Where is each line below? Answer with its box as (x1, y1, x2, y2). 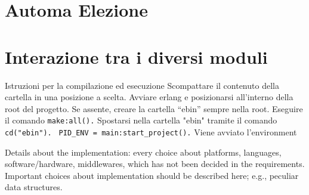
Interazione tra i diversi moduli (5, 44, 268, 69)
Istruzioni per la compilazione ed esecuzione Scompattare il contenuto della (5, 79, 279, 91)
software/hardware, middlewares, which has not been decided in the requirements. (5, 157, 305, 170)
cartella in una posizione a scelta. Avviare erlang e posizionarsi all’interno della (5, 91, 293, 103)
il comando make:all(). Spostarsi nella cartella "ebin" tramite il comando (5, 114, 277, 126)
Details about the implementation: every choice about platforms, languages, (5, 146, 282, 158)
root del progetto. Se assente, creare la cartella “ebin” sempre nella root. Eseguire (5, 102, 303, 114)
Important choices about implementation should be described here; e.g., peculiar (5, 169, 299, 181)
